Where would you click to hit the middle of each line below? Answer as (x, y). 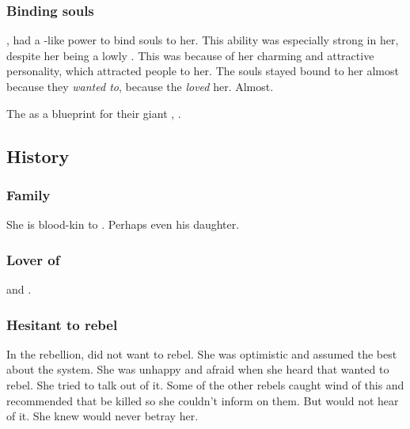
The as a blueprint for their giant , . (94, 113)
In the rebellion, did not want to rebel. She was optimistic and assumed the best (202, 353)
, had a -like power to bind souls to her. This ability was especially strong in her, (203, 40)
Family (28, 194)
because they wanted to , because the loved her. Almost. (140, 86)
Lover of (33, 259)
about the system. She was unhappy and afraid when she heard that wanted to (198, 369)
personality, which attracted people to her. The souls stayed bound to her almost (203, 71)
